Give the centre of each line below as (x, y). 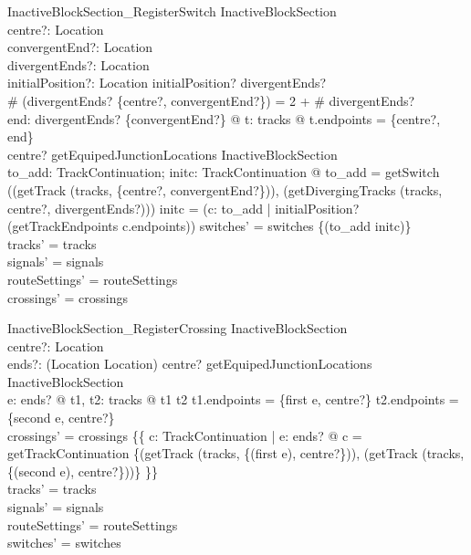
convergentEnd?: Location (80, 47)
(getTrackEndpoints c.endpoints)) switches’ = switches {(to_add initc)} (209, 226)
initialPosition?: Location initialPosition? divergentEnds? (167, 83)
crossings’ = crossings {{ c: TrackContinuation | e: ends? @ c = (185, 435)
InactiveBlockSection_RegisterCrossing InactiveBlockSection (178, 328)
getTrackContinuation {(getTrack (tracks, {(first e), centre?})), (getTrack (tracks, (236, 453)
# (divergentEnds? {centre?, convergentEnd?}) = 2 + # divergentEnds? (211, 100)
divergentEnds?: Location (78, 64)
